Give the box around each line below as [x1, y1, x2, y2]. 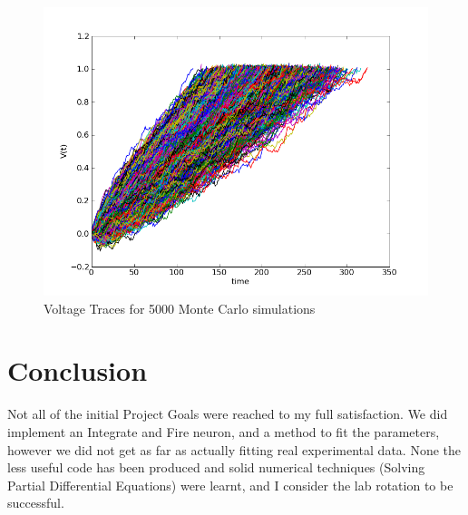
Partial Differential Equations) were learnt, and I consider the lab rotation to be [7, 475, 453, 494]
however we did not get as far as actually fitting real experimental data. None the [7, 440, 462, 459]
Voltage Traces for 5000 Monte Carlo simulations [44, 298, 316, 317]
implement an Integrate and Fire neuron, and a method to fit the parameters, [7, 422, 440, 441]
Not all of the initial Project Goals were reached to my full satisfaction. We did [7, 404, 448, 423]
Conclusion [7, 352, 148, 389]
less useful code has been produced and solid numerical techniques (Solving [7, 458, 425, 477]
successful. [7, 493, 64, 512]
